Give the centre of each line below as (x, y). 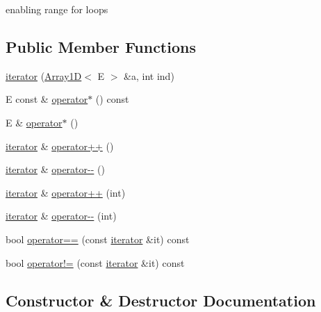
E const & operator (47, 99)
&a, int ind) (149, 75)
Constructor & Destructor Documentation (161, 300)
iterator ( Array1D (44, 75)
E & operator (34, 122)
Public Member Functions (101, 46)
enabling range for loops (57, 9)
